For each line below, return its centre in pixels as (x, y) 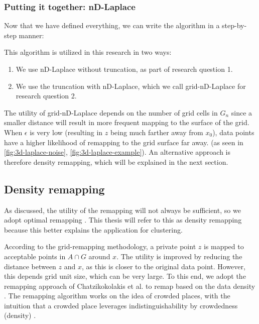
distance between (30, 266)
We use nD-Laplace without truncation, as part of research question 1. (124, 69)
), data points (233, 132)
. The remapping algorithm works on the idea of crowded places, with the (117, 296)
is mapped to (224, 246)
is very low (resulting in (66, 132)
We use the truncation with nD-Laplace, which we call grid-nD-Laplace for (131, 86)
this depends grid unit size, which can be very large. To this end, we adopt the (125, 276)
